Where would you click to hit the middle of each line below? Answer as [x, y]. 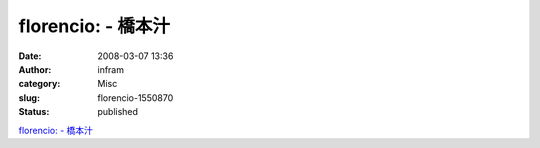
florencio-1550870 [135, 97]
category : [39, 84]
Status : [34, 112]
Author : [35, 69]
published [118, 112]
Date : [30, 56]
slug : [29, 97]
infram [111, 69]
